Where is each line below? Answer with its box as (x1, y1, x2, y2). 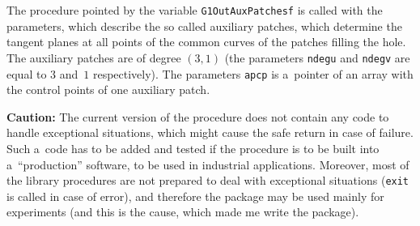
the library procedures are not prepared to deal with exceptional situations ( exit (6, 172, 409, 189)
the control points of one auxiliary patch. (6, 81, 210, 98)
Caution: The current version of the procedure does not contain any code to (6, 108, 389, 125)
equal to (6, 65, 47, 82)
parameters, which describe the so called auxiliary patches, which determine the (6, 17, 402, 34)
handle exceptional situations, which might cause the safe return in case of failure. (6, 124, 414, 141)
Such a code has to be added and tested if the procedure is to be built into (6, 139, 380, 156)
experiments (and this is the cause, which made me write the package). (6, 203, 359, 220)
